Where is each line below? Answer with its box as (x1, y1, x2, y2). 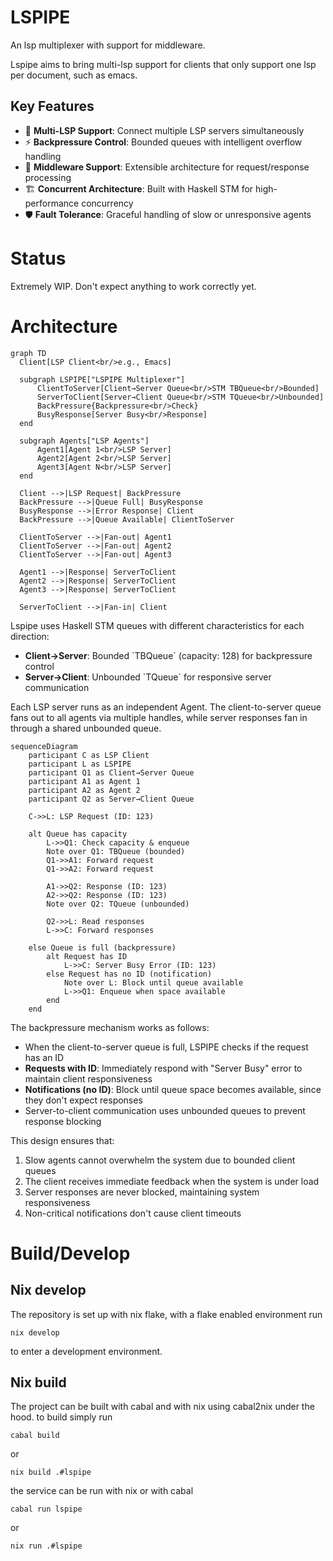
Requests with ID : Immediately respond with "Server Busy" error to (24, 1062, 303, 1074)
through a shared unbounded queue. (10, 722, 162, 734)
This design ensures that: (10, 1134, 115, 1146)
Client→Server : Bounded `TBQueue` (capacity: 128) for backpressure (24, 649, 313, 661)
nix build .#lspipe (10, 1467, 92, 1478)
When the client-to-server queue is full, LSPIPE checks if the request (24, 1041, 309, 1053)
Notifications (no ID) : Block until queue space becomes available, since (24, 1083, 322, 1095)
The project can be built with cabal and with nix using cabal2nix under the (10, 1401, 315, 1413)
